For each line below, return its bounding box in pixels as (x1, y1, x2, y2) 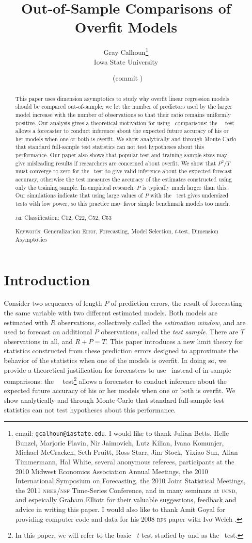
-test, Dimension (177, 227, 219, 235)
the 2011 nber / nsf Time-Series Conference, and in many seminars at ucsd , (15, 485, 237, 495)
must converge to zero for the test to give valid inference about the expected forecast (15, 167, 232, 175)
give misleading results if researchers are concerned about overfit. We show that (15, 159, 216, 167)
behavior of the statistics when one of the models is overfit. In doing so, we (4, 355, 227, 365)
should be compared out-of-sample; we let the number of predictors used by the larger (15, 102, 233, 111)
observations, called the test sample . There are (101, 327, 238, 337)
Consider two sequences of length (4, 298, 102, 308)
